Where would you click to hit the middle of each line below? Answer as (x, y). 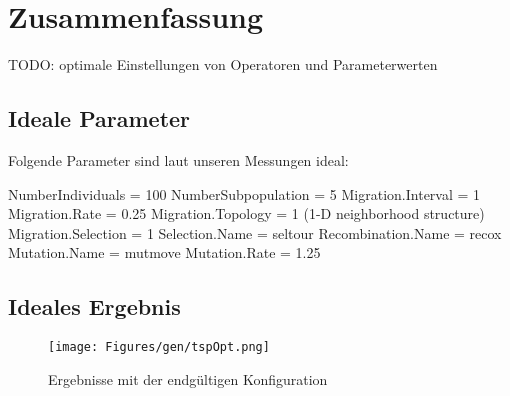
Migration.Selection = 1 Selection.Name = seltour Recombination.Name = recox (255, 232)
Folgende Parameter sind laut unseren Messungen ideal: (178, 159)
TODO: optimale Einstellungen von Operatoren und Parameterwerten (223, 64)
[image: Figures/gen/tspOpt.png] (159, 347)
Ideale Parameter (99, 118)
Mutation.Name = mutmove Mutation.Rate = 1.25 (164, 252)
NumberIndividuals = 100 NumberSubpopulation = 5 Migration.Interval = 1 (244, 193)
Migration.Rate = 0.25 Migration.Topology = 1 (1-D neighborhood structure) (246, 213)
